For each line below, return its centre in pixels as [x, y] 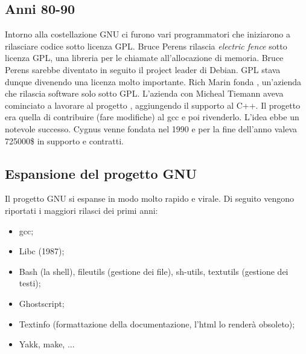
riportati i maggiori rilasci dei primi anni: [81, 210]
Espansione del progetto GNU [101, 173]
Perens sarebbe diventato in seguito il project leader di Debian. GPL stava [143, 69]
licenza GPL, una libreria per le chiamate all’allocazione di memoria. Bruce [144, 58]
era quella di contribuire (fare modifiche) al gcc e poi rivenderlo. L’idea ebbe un [152, 117]
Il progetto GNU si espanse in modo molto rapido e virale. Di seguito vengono [150, 198]
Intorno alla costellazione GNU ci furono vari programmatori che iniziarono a [148, 34]
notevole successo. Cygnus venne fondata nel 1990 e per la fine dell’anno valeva [151, 128]
